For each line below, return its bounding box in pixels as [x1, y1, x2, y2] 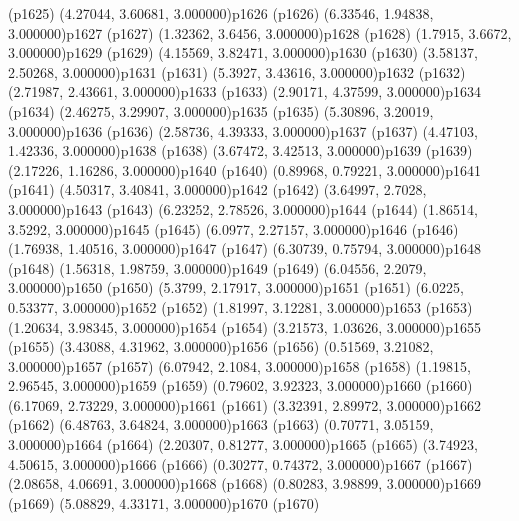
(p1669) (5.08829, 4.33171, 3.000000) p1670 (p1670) [8, 492, 320, 513]
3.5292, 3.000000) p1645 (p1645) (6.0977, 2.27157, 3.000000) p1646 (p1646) [8, 218, 459, 239]
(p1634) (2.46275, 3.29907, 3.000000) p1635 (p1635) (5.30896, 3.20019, [8, 100, 434, 121]
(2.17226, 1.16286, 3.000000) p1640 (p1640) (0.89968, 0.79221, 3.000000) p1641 [8, 159, 481, 180]
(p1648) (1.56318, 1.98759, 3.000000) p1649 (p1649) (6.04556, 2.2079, [8, 257, 427, 278]
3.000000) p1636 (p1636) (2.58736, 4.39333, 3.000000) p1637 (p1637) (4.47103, [8, 120, 478, 141]
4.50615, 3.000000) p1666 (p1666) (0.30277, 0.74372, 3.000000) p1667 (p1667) [8, 453, 473, 474]
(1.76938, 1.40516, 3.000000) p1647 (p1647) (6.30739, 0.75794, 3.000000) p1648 [8, 238, 481, 259]
